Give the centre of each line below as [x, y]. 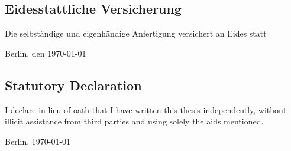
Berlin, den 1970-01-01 [46, 53]
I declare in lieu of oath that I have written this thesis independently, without [146, 109]
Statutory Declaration [73, 85]
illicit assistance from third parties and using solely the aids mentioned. [134, 121]
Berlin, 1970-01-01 [38, 141]
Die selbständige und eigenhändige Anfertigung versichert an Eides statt [136, 33]
